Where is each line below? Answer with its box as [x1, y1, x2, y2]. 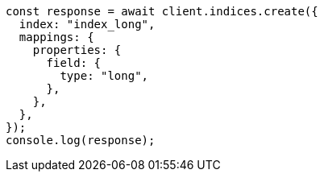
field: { [46, 56, 102, 69]
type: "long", [60, 69, 149, 82]
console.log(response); [6, 134, 156, 147]
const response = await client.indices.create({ [6, 5, 318, 18]
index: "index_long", [19, 18, 156, 31]
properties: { [32, 43, 122, 56]
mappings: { [19, 31, 94, 43]
